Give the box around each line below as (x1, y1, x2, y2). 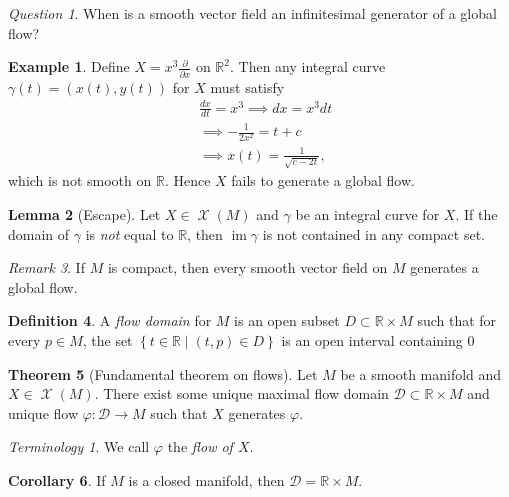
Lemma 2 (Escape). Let (8, 204, 161, 224)
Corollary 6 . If (8, 469, 106, 490)
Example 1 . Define (8, 56, 130, 77)
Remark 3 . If (8, 257, 85, 278)
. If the (455, 204, 498, 224)
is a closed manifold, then (128, 469, 285, 490)
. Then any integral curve (229, 56, 386, 77)
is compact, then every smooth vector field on (107, 257, 388, 278)
